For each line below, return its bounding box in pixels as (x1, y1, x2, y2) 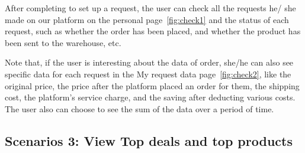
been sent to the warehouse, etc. (5, 36, 121, 48)
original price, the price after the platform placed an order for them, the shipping (5, 79, 300, 92)
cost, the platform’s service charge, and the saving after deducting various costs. (5, 91, 296, 103)
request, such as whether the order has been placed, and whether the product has (5, 25, 301, 37)
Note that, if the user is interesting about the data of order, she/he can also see (5, 56, 294, 69)
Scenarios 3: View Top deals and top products (5, 131, 293, 149)
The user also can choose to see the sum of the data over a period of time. (5, 102, 274, 115)
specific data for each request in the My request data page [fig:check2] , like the (5, 67, 291, 80)
